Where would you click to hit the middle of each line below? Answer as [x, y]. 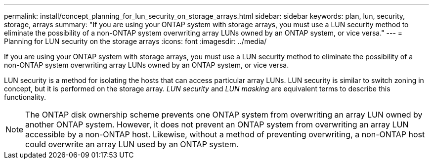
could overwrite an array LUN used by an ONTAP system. [132, 144]
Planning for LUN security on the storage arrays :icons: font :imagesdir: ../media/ [135, 41]
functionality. [25, 97]
